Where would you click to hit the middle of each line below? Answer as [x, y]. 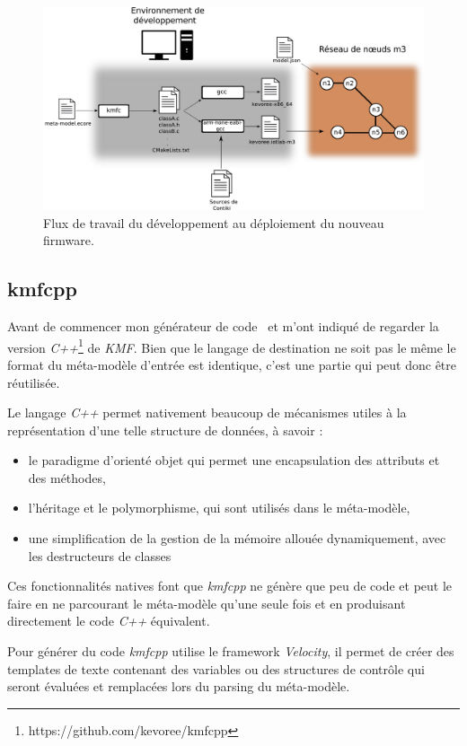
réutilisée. [34, 382]
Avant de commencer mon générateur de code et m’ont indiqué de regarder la [223, 326]
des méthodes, [67, 477]
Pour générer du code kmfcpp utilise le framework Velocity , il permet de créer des [231, 651]
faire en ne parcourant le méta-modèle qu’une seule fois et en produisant [207, 603]
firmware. [69, 240]
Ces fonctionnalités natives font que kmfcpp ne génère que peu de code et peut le [230, 586]
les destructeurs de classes [100, 555]
